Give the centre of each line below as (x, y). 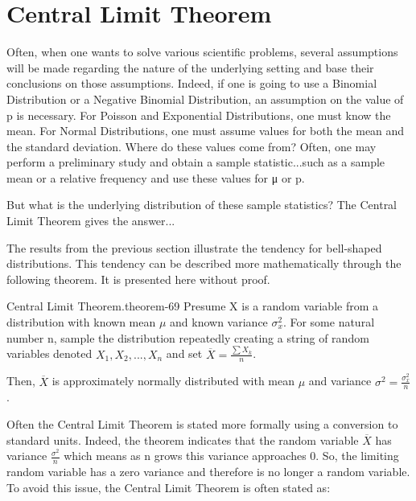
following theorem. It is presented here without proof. (138, 279)
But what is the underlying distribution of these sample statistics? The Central (202, 205)
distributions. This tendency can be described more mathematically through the (204, 263)
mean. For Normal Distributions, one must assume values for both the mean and (206, 131)
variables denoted (49, 353)
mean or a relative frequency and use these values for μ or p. (156, 177)
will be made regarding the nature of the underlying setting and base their (190, 67)
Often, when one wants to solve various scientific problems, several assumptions (202, 52)
